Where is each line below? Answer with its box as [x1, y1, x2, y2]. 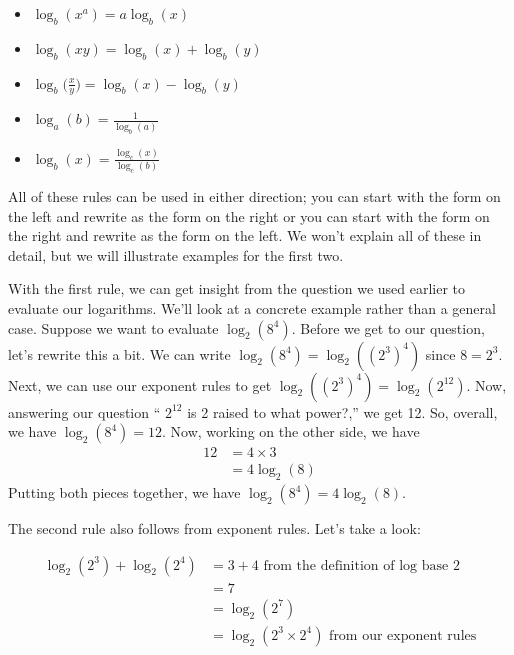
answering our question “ [8, 401, 161, 422]
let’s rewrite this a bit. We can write [8, 343, 231, 364]
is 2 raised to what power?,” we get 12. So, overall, [187, 401, 498, 422]
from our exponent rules [329, 628, 477, 643]
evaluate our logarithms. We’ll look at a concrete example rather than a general [8, 298, 496, 318]
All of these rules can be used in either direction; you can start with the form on [8, 186, 501, 207]
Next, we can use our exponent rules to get [8, 374, 272, 395]
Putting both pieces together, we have [8, 482, 241, 503]
